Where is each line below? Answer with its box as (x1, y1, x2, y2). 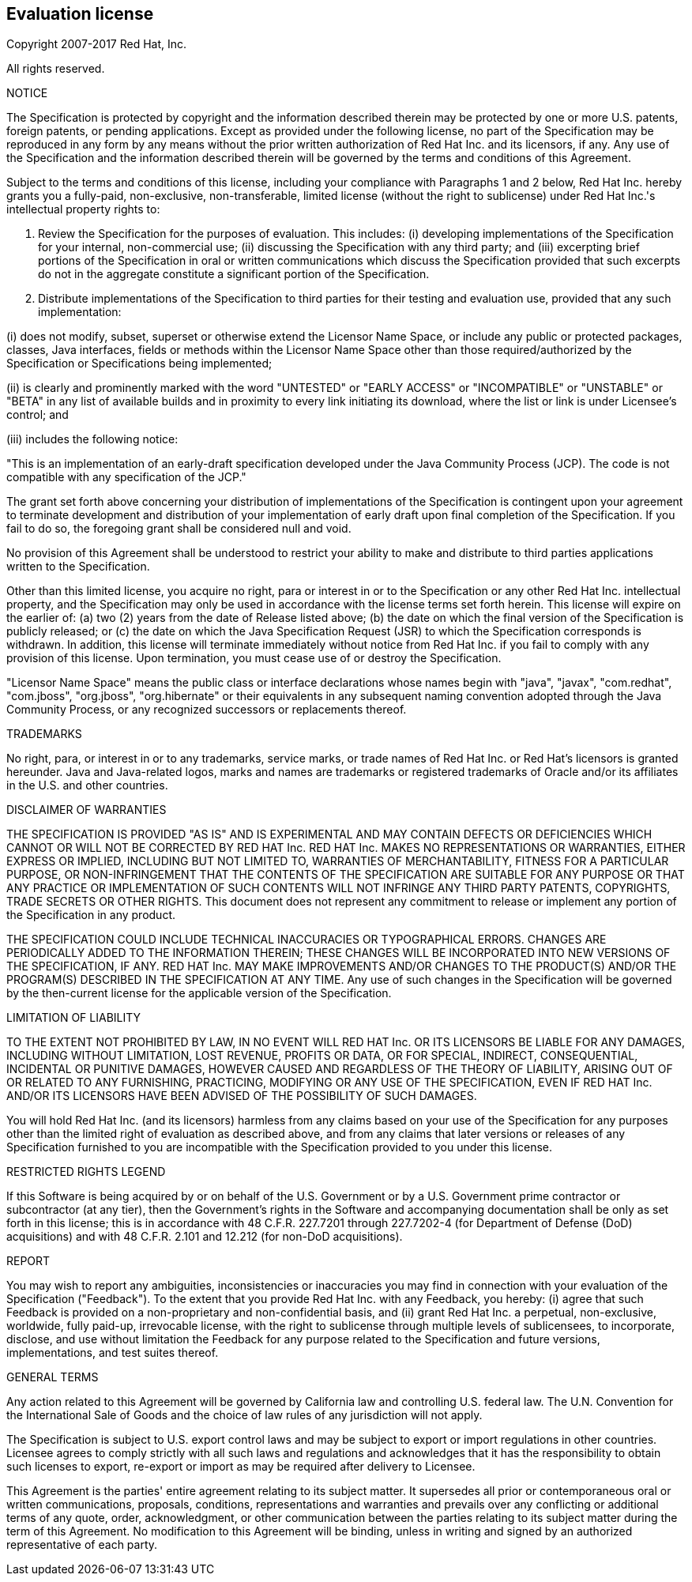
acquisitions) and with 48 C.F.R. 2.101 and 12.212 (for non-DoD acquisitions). (6, 1230, 403, 1244)
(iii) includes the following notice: (6, 432, 179, 446)
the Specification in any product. (6, 908, 176, 922)
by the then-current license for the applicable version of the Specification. (6, 986, 392, 1000)
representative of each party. (6, 1538, 158, 1552)
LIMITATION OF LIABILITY (6, 1011, 141, 1025)
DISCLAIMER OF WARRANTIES (6, 803, 167, 817)
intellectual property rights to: (6, 202, 160, 217)
